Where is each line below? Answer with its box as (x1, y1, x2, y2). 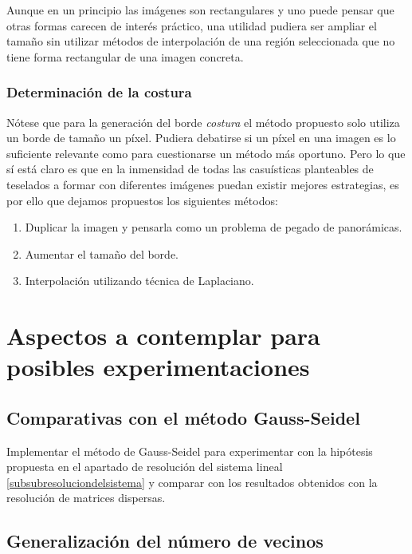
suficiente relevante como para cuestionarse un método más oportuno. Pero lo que (6, 144, 406, 161)
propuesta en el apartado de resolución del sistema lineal (6, 458, 283, 475)
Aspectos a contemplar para (6, 319, 320, 352)
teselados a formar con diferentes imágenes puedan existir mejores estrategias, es (6, 176, 399, 192)
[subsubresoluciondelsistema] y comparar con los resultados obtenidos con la (6, 473, 378, 490)
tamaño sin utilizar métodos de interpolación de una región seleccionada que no (6, 33, 395, 49)
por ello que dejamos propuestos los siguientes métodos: (6, 192, 278, 208)
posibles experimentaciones (6, 350, 310, 383)
